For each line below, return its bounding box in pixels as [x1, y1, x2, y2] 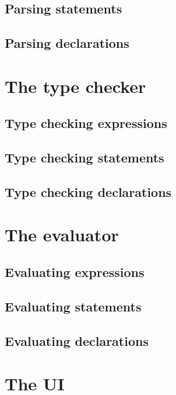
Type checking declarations [5, 182, 172, 200]
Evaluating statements [5, 297, 142, 315]
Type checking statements [5, 148, 164, 167]
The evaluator [5, 223, 119, 247]
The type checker [5, 74, 146, 98]
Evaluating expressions [5, 263, 145, 281]
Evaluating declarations [5, 331, 149, 349]
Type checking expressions [5, 114, 167, 132]
